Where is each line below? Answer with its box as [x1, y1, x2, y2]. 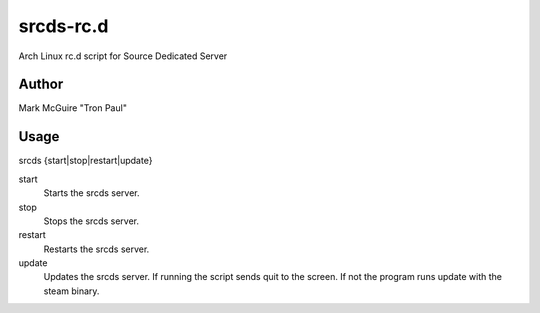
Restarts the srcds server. [43, 243, 150, 255]
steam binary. [43, 285, 100, 297]
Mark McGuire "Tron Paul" [18, 102, 127, 114]
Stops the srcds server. [43, 215, 140, 227]
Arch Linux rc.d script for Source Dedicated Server [18, 50, 228, 62]
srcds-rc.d [18, 15, 109, 37]
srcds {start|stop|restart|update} [18, 155, 153, 167]
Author [18, 76, 64, 93]
